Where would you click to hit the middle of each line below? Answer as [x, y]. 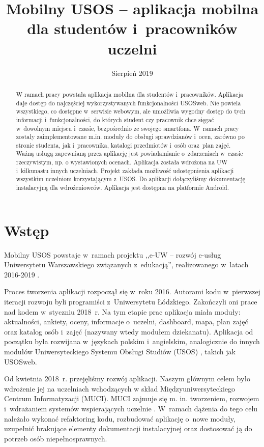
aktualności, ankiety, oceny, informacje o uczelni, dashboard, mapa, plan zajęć [126, 322]
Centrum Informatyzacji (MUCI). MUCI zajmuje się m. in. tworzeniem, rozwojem [132, 398]
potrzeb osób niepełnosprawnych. [56, 438]
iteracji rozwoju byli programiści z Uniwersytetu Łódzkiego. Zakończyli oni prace [131, 302]
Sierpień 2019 [132, 73]
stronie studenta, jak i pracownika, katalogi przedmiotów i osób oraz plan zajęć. [123, 145]
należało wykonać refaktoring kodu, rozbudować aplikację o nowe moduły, [120, 418]
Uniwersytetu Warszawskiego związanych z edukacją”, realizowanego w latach [126, 264]
